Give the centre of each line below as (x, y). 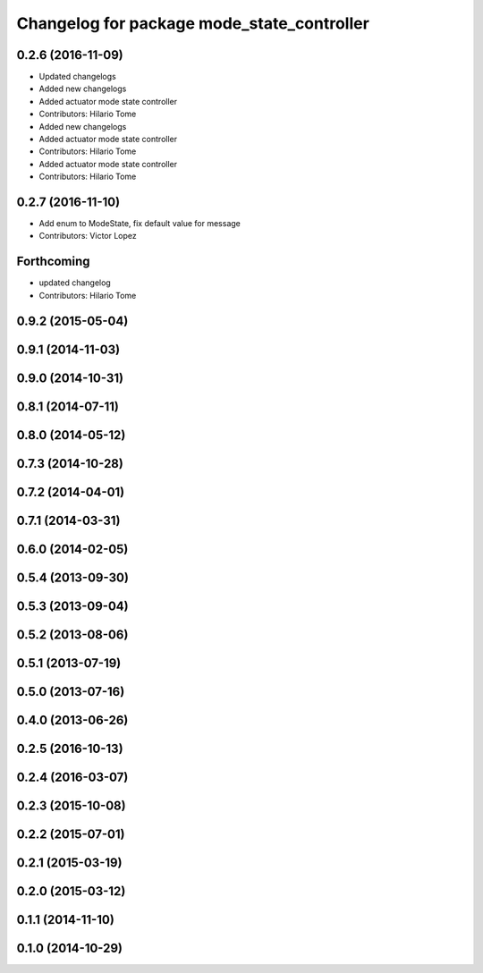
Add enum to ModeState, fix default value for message (140, 224)
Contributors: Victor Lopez (88, 236)
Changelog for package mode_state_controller (193, 23)
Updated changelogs (77, 77)
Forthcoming (53, 262)
